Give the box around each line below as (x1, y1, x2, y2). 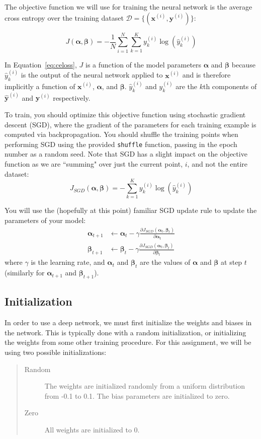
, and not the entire (187, 159, 248, 169)
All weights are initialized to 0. (44, 424, 140, 435)
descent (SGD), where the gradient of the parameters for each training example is (5, 119, 256, 129)
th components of (203, 81, 257, 91)
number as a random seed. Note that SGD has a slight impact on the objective (5, 149, 247, 159)
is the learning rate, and (31, 257, 105, 267)
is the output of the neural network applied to (21, 69, 163, 80)
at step (221, 257, 242, 267)
